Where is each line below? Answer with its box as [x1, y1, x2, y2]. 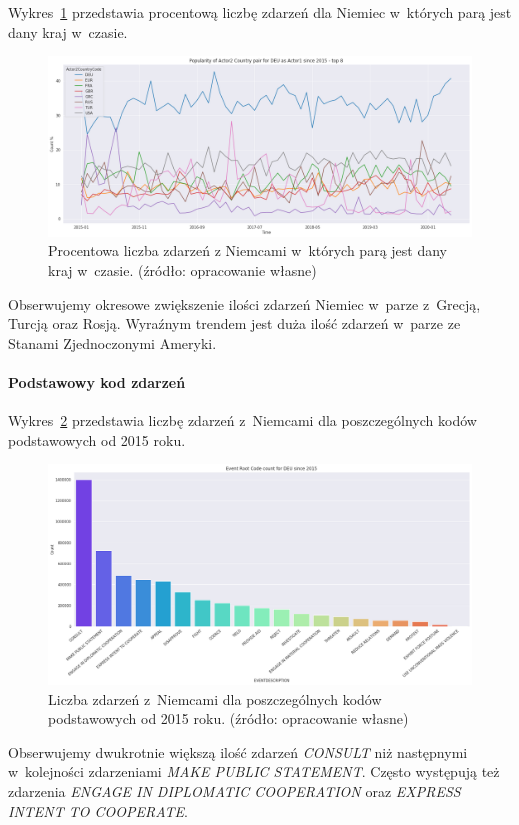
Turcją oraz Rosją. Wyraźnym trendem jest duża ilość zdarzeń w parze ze [8, 313, 461, 334]
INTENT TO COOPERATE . [8, 800, 188, 821]
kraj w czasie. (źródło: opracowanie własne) [48, 259, 317, 280]
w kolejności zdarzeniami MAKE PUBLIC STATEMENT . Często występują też [8, 761, 500, 782]
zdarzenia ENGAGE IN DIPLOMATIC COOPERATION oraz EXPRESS [8, 780, 461, 801]
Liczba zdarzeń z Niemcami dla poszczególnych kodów [48, 688, 382, 709]
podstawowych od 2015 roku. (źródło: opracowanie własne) [48, 708, 409, 729]
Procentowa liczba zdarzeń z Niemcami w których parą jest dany [48, 240, 447, 261]
